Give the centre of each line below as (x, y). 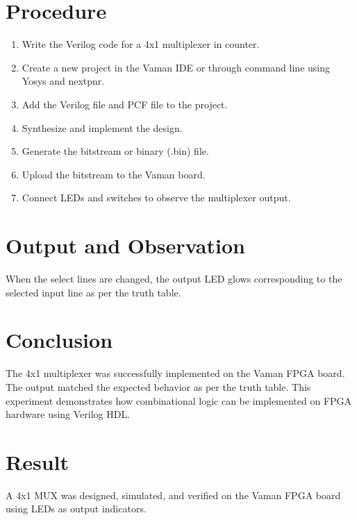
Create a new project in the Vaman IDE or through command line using (176, 67)
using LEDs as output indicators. (76, 509)
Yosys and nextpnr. (63, 81)
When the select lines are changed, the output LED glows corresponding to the (174, 278)
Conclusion (59, 340)
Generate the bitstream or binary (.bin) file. (115, 151)
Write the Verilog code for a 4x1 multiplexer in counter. (141, 44)
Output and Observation (125, 245)
